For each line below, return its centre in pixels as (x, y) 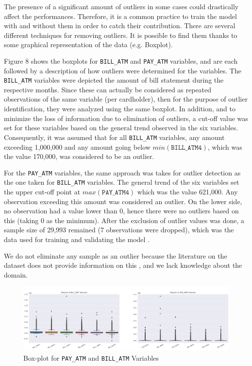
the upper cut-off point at (42, 192)
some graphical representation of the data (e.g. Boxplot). (88, 44)
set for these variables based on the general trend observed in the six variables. (121, 128)
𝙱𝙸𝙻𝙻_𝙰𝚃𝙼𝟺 (186, 148)
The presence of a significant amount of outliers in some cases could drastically (121, 6)
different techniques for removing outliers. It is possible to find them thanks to (121, 35)
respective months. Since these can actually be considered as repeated (108, 89)
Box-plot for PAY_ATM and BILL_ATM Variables (91, 357)
